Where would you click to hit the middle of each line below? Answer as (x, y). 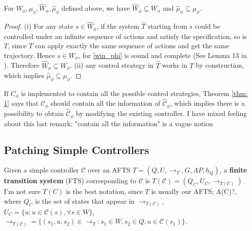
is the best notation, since (104, 191)
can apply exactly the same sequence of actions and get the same (132, 46)
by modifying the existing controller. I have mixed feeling (161, 113)
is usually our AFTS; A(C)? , (194, 191)
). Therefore (22, 65)
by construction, (220, 65)
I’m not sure (22, 191)
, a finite (233, 170)
